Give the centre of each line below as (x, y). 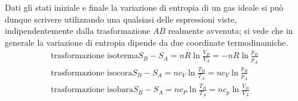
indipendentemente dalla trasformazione (78, 31)
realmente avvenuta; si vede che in (230, 31)
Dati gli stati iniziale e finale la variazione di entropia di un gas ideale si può (144, 7)
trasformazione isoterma (95, 56)
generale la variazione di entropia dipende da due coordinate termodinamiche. (147, 42)
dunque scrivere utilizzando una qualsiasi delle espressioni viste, (121, 19)
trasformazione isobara (92, 90)
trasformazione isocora (92, 73)
